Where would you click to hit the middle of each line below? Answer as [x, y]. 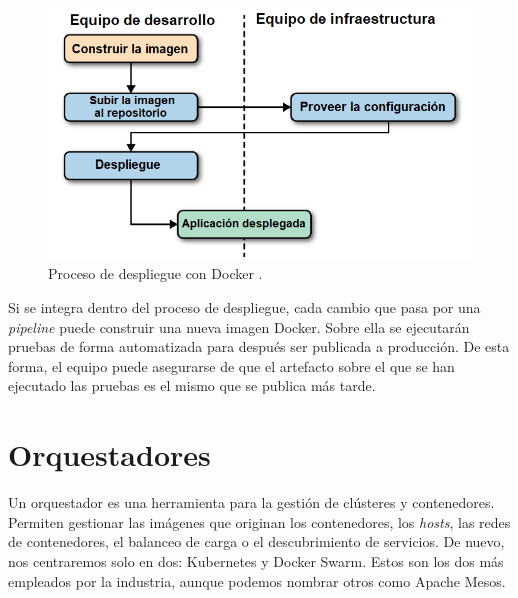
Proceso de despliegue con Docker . [155, 273]
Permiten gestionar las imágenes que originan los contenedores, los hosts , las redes [259, 521]
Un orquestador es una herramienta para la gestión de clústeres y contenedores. [251, 502]
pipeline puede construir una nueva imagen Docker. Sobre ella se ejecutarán [239, 326]
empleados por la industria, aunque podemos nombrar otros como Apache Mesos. [257, 580]
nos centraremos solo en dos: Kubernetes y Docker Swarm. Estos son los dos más [256, 560]
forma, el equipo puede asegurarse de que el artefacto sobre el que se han [231, 365]
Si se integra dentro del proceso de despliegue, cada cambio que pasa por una [244, 307]
